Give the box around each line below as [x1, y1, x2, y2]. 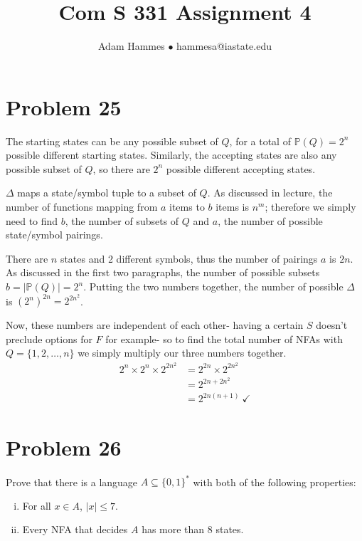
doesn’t [316, 317, 348, 332]
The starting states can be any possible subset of [6, 133, 218, 148]
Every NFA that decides [22, 522, 128, 537]
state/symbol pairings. [6, 227, 103, 242]
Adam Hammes [97, 38, 165, 53]
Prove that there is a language [6, 474, 138, 489]
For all [22, 498, 51, 513]
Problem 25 [6, 92, 122, 121]
